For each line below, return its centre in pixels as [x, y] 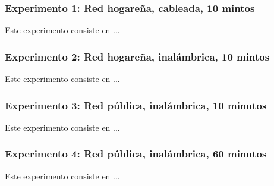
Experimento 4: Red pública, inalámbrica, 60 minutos [136, 154]
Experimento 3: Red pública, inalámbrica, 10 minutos [136, 105]
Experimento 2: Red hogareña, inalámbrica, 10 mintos [137, 56]
